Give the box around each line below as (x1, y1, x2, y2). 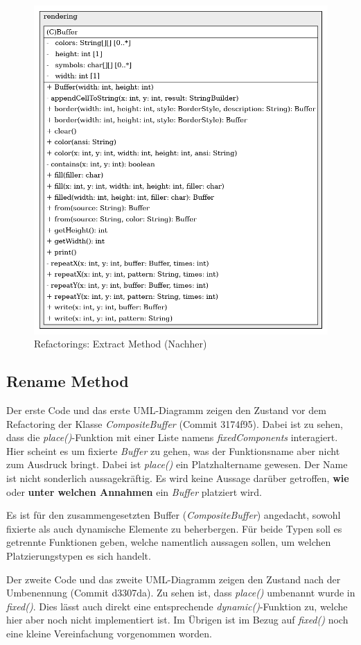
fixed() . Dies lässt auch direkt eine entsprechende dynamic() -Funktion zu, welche (6, 599, 348, 613)
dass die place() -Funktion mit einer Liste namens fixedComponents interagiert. (6, 430, 338, 445)
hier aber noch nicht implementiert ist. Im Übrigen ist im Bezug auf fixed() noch (6, 612, 349, 627)
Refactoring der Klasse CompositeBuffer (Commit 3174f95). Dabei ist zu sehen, (6, 416, 343, 431)
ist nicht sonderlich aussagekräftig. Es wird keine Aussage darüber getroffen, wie (6, 471, 349, 485)
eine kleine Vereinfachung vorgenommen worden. (6, 626, 212, 640)
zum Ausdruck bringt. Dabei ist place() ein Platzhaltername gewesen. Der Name (6, 457, 348, 472)
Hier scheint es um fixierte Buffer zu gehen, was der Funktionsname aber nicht (6, 443, 340, 458)
